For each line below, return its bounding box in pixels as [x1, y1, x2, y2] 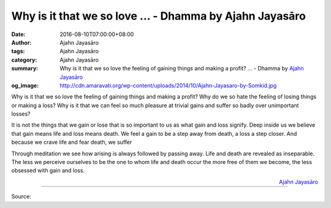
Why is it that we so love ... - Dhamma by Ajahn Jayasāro [11, 9, 306, 23]
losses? [11, 110, 31, 117]
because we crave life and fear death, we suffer [11, 138, 132, 146]
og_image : [11, 81, 39, 89]
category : [11, 56, 37, 64]
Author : [11, 39, 32, 46]
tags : [11, 48, 25, 55]
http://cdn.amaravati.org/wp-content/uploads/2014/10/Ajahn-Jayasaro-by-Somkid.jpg [59, 81, 277, 89]
